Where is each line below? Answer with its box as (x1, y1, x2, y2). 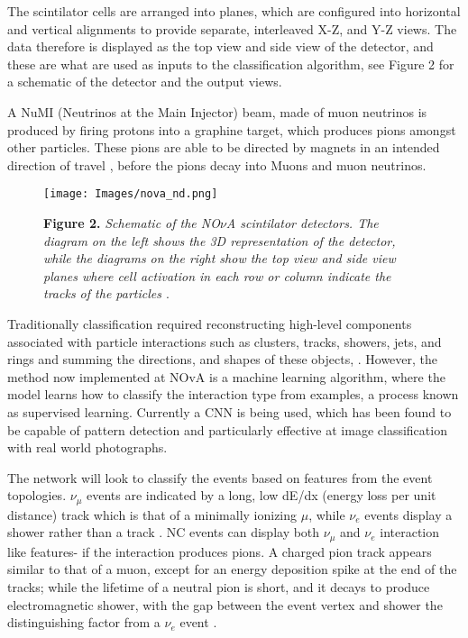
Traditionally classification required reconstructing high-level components (7, 314, 412, 333)
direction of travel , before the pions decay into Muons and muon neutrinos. (7, 155, 427, 174)
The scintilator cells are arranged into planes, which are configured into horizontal (7, 2, 461, 20)
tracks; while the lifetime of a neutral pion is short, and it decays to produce (7, 578, 430, 596)
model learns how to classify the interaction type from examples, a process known (7, 385, 459, 404)
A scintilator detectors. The (225, 214, 379, 232)
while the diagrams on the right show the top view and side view (43, 249, 396, 268)
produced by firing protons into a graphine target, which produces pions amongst (7, 120, 456, 139)
